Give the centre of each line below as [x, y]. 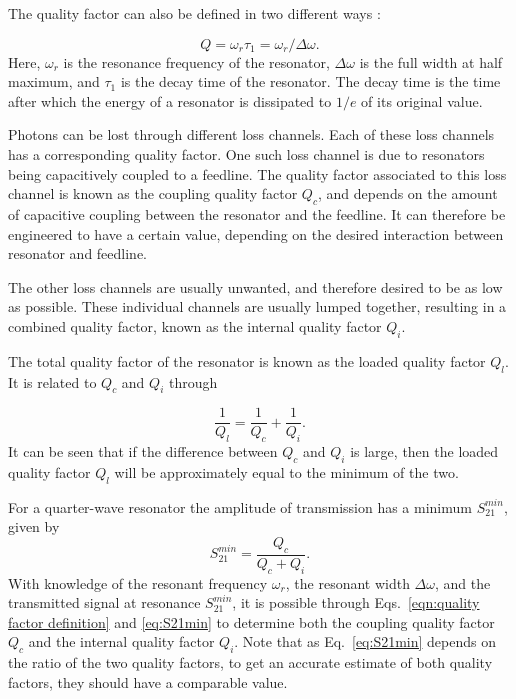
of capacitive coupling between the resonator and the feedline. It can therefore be [257, 213]
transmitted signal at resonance [104, 602]
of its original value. [422, 100]
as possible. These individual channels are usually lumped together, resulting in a [257, 306]
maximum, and [54, 81]
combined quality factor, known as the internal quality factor [195, 325]
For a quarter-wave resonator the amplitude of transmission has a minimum [240, 506]
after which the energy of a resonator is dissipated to [170, 100]
